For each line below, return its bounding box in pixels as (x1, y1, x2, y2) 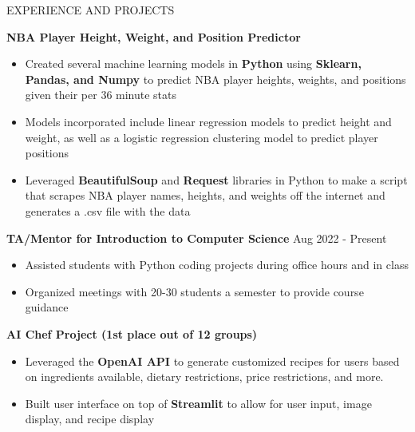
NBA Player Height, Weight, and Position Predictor (6, 28, 301, 45)
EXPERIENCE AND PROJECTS (6, 2, 175, 18)
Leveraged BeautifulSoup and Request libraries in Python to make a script (25, 171, 408, 188)
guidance (25, 299, 69, 315)
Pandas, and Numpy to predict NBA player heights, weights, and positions (25, 70, 406, 87)
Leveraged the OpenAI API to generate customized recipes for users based (25, 352, 400, 369)
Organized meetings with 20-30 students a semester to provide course (25, 283, 364, 299)
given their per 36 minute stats (25, 86, 177, 103)
